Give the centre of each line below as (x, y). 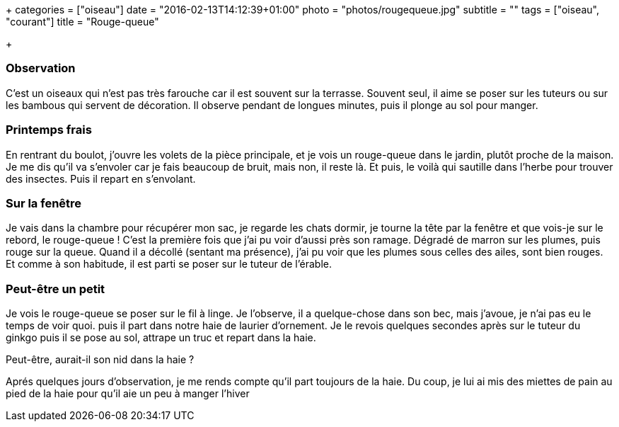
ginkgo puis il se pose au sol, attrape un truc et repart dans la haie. (161, 337)
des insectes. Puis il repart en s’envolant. (101, 178)
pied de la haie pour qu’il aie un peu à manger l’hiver (128, 393)
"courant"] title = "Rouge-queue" (82, 22)
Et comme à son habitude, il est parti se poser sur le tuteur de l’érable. (169, 264)
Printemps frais (49, 130)
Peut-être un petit (56, 289)
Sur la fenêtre (44, 203)
